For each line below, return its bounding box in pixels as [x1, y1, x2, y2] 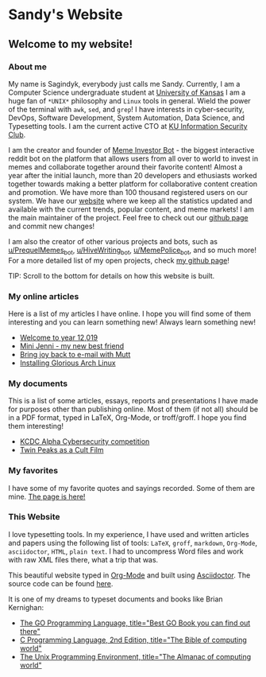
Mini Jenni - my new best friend [19, 340, 125, 351]
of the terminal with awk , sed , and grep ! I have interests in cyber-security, [8, 104, 245, 114]
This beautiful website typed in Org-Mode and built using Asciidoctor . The [8, 570, 251, 580]
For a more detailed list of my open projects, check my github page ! [8, 255, 230, 265]
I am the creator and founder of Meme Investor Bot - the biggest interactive [8, 145, 255, 154]
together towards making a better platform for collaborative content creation [8, 179, 258, 189]
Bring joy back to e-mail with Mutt [19, 349, 131, 359]
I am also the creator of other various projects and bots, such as [8, 236, 218, 246]
